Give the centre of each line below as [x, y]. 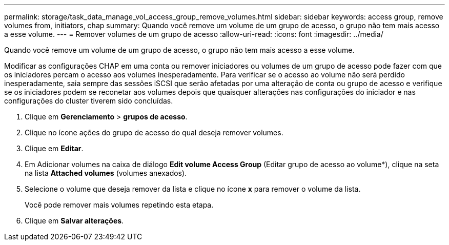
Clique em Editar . [54, 148]
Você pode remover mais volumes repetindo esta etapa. [119, 205]
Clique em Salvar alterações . [74, 221]
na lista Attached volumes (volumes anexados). [106, 173]
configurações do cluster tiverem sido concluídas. [89, 101]
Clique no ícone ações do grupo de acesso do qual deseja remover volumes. [154, 132]
